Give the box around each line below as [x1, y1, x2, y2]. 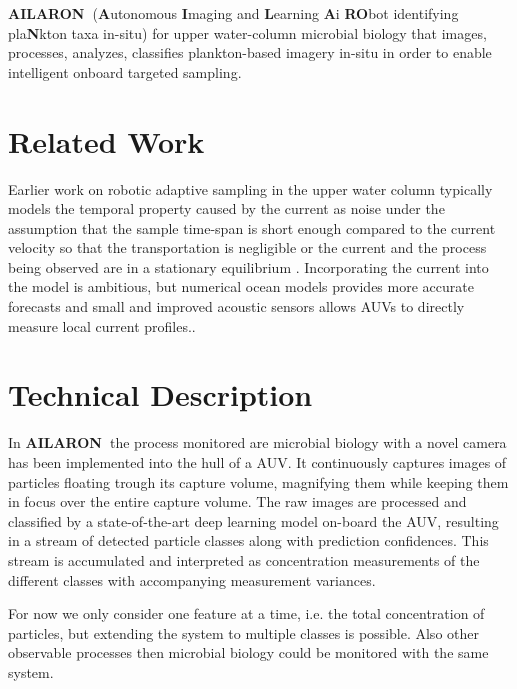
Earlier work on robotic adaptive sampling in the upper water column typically [8, 178, 493, 199]
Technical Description [8, 374, 313, 415]
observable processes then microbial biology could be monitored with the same [8, 642, 489, 663]
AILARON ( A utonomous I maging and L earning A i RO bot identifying [8, 3, 459, 23]
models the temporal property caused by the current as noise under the [8, 198, 445, 219]
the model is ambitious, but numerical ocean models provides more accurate [8, 276, 474, 297]
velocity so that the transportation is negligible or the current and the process [8, 237, 487, 258]
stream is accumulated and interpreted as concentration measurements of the [8, 549, 480, 570]
